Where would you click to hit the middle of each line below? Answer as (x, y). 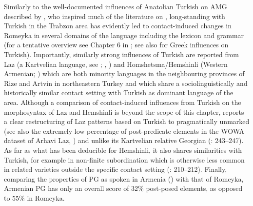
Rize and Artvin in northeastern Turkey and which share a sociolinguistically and (126, 83)
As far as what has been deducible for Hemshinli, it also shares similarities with (123, 150)
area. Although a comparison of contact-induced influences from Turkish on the (123, 102)
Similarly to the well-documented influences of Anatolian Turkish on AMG (116, 6)
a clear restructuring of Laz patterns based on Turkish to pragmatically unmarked (127, 121)
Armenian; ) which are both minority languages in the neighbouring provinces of (124, 73)
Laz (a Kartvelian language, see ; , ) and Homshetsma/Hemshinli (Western (116, 64)
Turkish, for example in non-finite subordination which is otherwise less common (124, 159)
